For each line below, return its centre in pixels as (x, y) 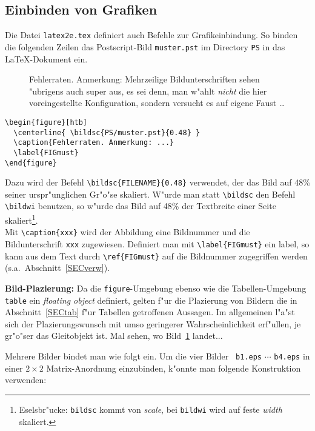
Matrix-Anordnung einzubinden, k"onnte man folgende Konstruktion (174, 368)
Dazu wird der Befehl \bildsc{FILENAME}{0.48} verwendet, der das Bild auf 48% (157, 182)
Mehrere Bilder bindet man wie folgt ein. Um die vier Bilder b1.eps (134, 356)
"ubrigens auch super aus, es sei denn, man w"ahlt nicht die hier (148, 91)
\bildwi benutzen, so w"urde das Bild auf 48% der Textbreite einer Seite (141, 206)
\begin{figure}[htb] (46, 122)
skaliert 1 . (22, 219)
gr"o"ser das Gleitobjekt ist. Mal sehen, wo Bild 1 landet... (114, 336)
